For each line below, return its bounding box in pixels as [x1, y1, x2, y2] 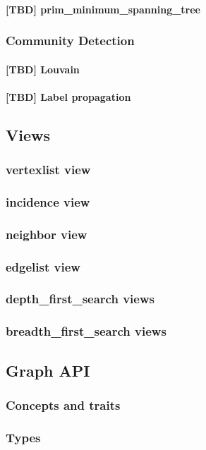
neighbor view [6, 225, 87, 243]
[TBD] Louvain [6, 61, 80, 76]
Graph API [6, 359, 90, 381]
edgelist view [6, 257, 80, 275]
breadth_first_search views [6, 322, 166, 340]
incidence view [6, 193, 90, 210]
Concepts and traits [6, 396, 121, 413]
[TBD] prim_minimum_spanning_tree [6, 1, 200, 16]
